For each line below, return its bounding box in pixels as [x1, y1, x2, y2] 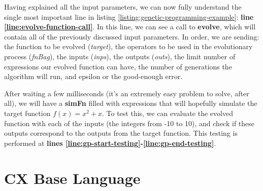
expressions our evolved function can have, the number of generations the [4, 61, 232, 71]
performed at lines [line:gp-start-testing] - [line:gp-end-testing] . [4, 137, 216, 148]
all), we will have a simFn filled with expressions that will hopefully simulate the [4, 98, 257, 108]
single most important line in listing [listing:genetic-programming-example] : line [4, 11, 254, 22]
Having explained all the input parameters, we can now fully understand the [4, 2, 242, 12]
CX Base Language [4, 167, 141, 188]
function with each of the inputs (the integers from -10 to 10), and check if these [4, 118, 255, 128]
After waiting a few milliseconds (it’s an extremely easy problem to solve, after [4, 88, 249, 98]
